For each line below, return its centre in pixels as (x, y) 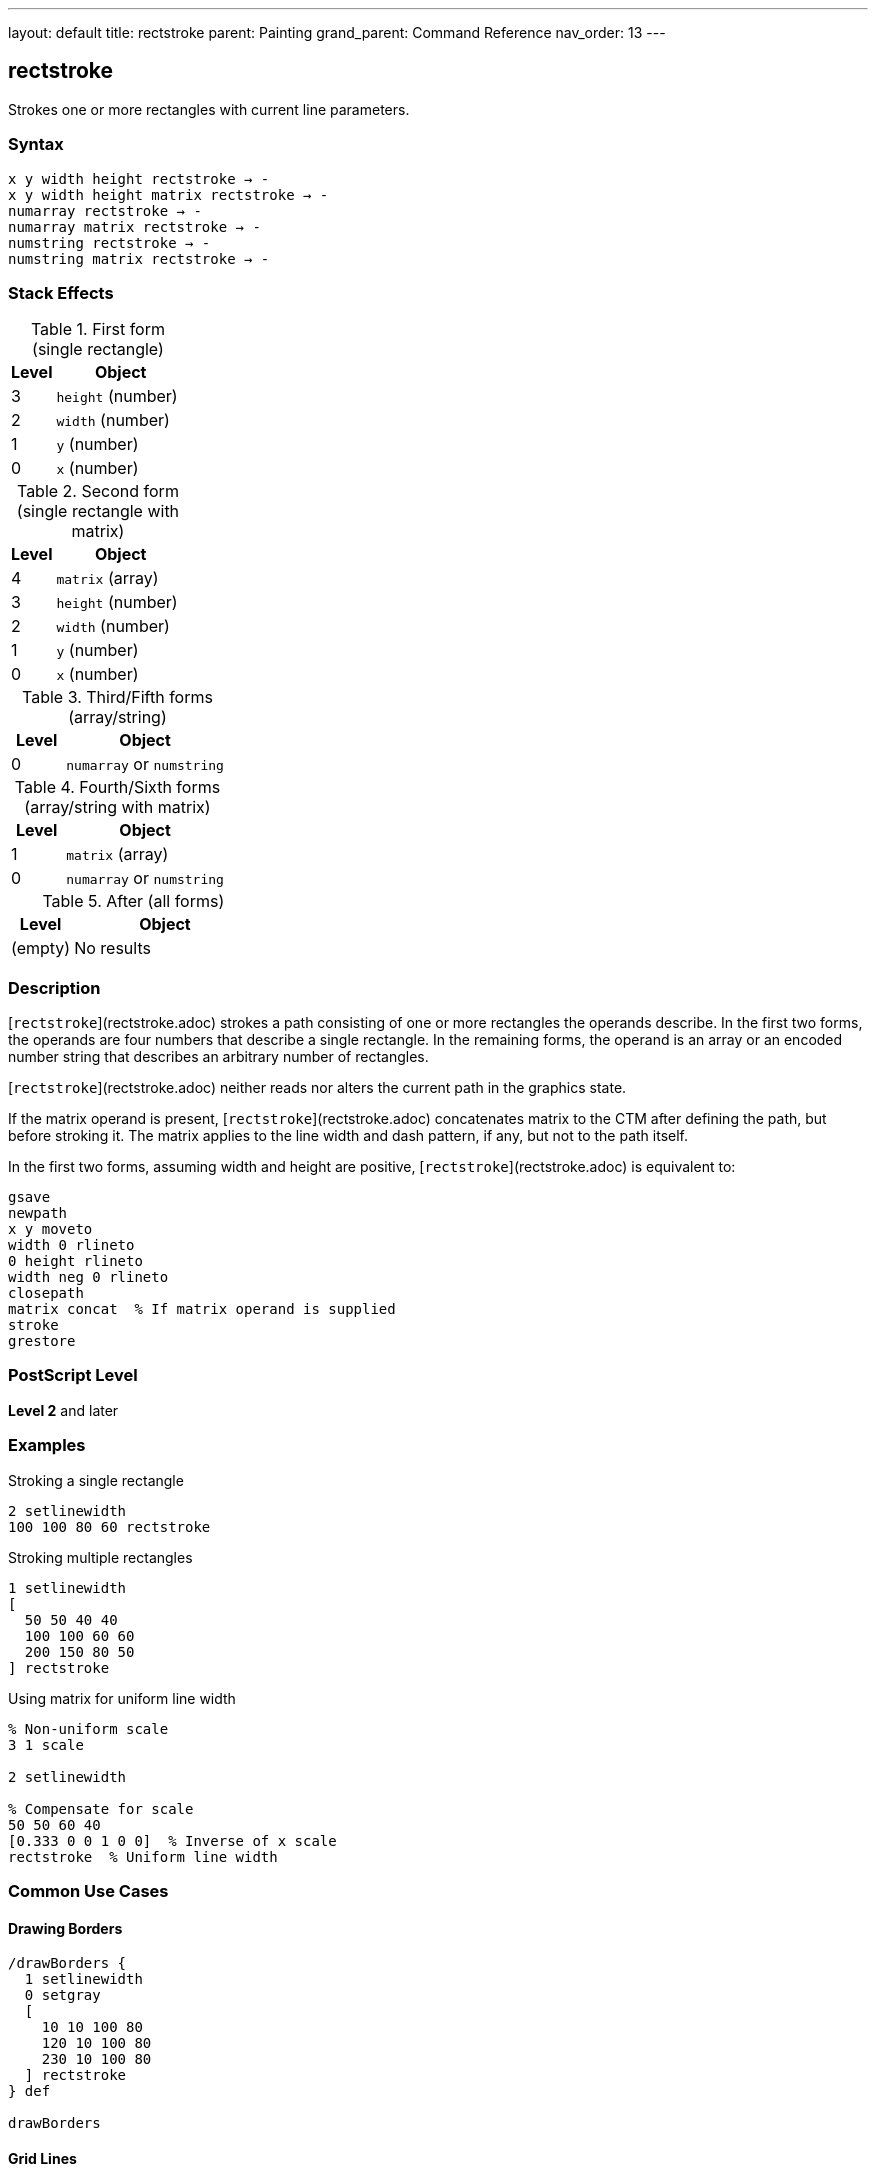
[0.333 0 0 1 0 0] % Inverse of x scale (172, 1840)
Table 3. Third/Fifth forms (117, 697)
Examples (47, 1445)
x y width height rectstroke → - (139, 178)
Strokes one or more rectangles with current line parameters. (209, 109)
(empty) (41, 948)
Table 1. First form (97, 329)
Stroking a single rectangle (96, 1480)
